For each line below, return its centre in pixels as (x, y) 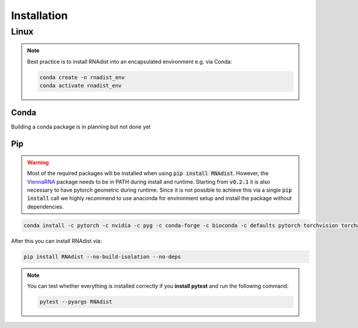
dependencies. (45, 207)
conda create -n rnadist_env (82, 77)
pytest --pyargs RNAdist (76, 302)
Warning (38, 162)
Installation (39, 15)
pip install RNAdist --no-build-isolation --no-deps (102, 257)
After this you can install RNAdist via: (56, 240)
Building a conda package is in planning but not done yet (81, 127)
